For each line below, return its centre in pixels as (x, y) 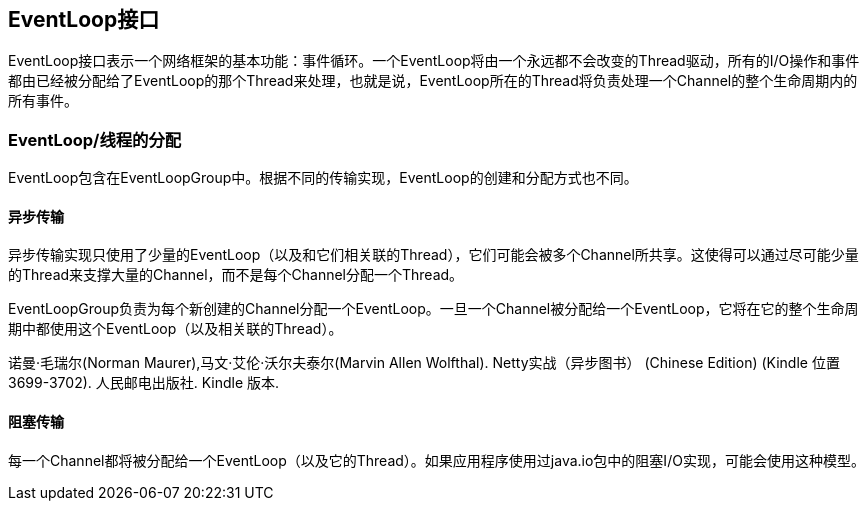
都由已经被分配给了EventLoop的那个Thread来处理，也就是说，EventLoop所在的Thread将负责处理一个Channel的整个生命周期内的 (433, 81)
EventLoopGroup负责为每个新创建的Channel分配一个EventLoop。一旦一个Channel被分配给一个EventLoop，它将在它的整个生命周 (433, 309)
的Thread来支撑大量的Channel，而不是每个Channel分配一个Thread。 (236, 275)
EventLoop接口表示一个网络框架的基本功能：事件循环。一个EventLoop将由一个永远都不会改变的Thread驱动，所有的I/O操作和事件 (434, 61)
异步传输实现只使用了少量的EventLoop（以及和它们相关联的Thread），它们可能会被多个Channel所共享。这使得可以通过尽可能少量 (433, 255)
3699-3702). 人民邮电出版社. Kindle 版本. (144, 383)
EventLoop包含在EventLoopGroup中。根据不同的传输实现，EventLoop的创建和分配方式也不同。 (323, 178)
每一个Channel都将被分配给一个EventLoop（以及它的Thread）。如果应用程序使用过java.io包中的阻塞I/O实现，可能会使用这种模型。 (436, 460)
